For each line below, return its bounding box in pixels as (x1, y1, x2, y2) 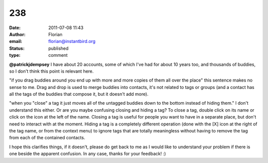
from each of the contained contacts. (9, 135, 85, 141)
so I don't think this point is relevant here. (9, 68, 94, 74)
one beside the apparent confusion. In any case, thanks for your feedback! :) (9, 151, 166, 157)
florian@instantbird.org (48, 39, 96, 44)
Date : (9, 25, 21, 31)
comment (48, 52, 68, 58)
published (48, 45, 69, 51)
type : (9, 52, 21, 58)
